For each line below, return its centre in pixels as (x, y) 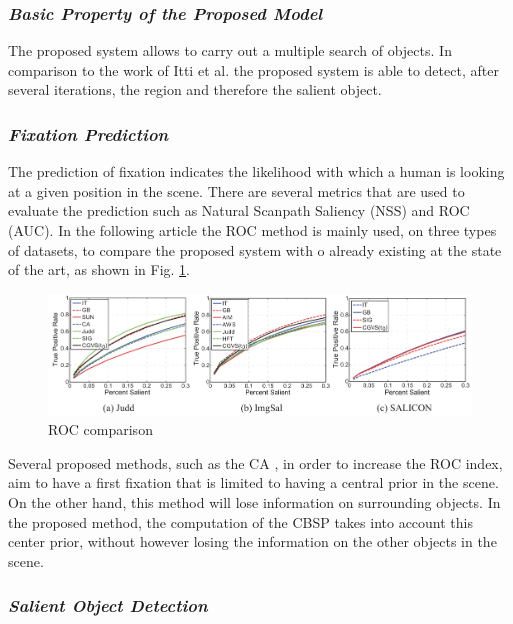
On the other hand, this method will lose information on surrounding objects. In (254, 502)
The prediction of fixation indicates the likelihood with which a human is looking (256, 171)
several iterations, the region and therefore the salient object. (195, 89)
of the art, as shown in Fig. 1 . (99, 269)
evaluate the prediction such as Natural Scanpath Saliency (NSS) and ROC (239, 210)
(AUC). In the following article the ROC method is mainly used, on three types (252, 230)
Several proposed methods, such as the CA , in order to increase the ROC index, (255, 462)
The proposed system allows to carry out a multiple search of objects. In (230, 50)
